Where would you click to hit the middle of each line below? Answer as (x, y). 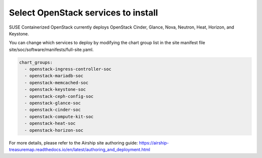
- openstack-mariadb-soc (54, 76)
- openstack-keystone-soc (55, 89)
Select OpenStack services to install (83, 13)
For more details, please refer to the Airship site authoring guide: (74, 142)
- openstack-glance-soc (53, 103)
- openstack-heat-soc (50, 123)
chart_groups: (36, 62)
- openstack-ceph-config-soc (59, 96)
